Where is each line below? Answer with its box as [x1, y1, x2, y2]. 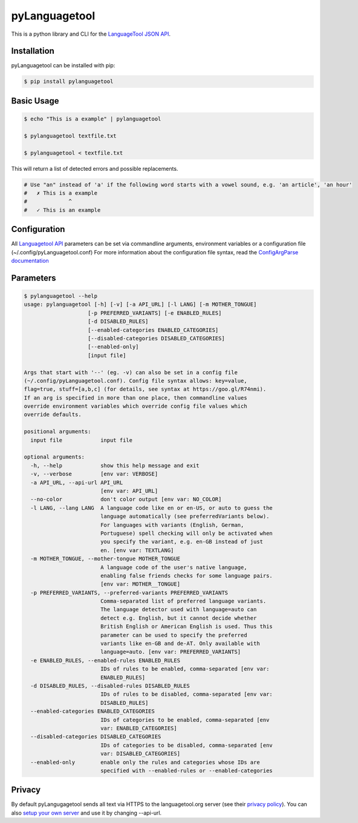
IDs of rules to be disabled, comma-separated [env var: [100, 691, 273, 698]
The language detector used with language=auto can [100, 606, 257, 613]
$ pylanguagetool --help [24, 293, 98, 300]
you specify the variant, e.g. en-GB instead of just [100, 538, 263, 545]
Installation [11, 46, 54, 56]
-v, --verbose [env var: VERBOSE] [30, 471, 158, 478]
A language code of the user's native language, [100, 564, 247, 570]
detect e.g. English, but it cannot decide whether [100, 615, 257, 621]
